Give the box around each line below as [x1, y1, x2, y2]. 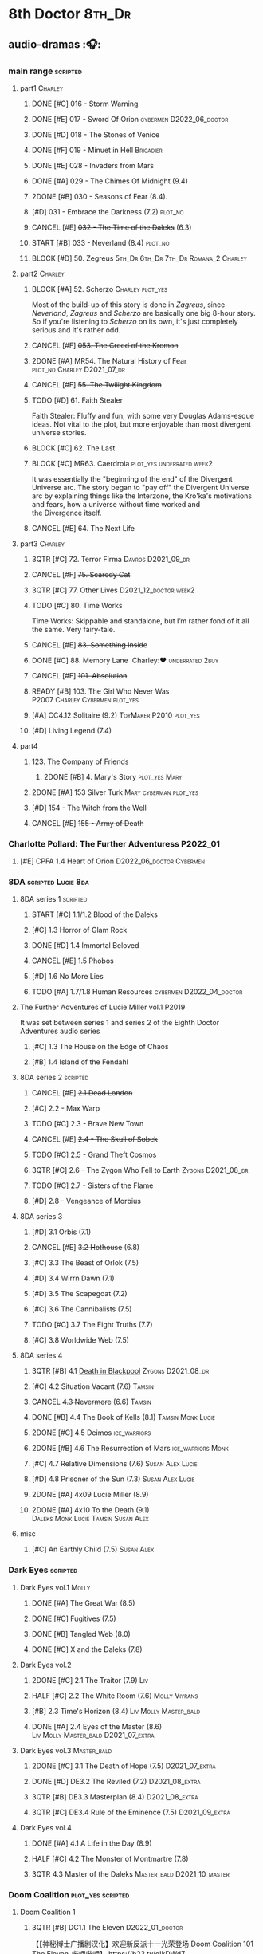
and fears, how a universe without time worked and [31, 499, 201, 509]
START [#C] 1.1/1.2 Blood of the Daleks [31, 910, 158, 919]
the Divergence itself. [31, 508, 102, 517]
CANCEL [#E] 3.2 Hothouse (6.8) [31, 1243, 140, 1252]
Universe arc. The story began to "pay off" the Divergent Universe [31, 482, 249, 492]
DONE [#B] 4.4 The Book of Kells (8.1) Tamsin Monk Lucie [31, 1413, 216, 1422]
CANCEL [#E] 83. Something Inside [31, 639, 148, 650]
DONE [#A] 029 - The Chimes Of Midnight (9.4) [31, 176, 189, 186]
